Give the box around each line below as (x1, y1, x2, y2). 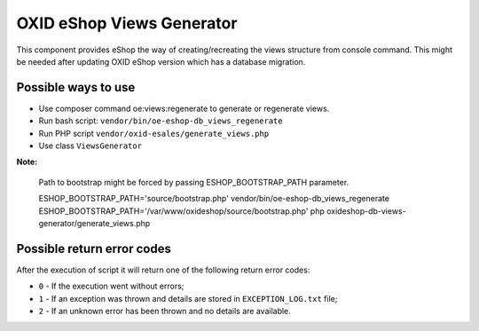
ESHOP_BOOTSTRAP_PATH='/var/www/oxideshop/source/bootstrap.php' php (38, 205, 326, 217)
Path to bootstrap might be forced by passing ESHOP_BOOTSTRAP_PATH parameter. (38, 177, 349, 187)
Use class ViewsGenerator (38, 140, 142, 151)
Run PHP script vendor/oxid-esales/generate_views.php (38, 128, 270, 138)
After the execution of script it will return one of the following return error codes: (16, 264, 310, 275)
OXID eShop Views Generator (16, 13, 238, 33)
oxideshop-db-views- (326, 205, 407, 217)
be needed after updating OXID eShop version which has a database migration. (16, 56, 306, 67)
